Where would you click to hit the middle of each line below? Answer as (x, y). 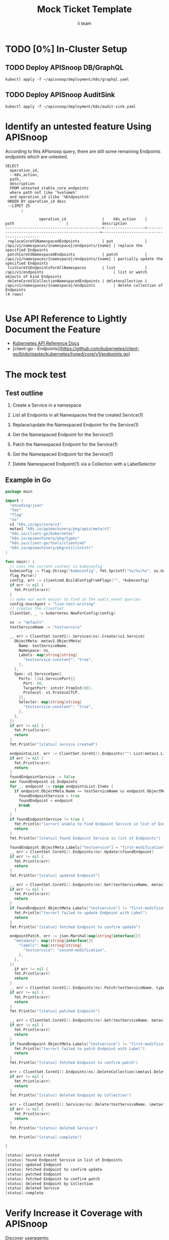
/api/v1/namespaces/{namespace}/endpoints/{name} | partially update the (84, 259)
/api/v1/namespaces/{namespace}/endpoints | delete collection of (84, 285)
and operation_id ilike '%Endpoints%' (51, 197)
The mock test (36, 374)
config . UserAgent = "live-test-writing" (53, 604)
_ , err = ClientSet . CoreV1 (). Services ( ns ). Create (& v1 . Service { (77, 636)
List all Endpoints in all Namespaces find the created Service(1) (78, 415)
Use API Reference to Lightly (66, 318)
